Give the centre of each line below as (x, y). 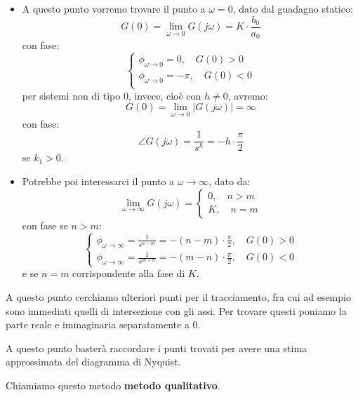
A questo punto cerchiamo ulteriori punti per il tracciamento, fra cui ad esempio (178, 296)
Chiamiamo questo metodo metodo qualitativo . (113, 385)
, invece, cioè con (165, 95)
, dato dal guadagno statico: (293, 8)
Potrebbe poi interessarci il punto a (98, 181)
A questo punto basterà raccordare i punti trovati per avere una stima (157, 348)
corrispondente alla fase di (129, 273)
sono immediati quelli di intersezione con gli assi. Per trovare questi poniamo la (176, 310)
